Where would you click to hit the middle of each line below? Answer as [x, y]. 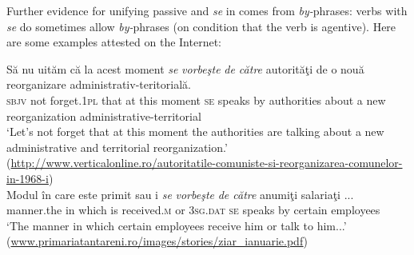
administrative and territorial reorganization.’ [117, 147]
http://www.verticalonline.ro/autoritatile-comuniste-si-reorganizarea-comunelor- [207, 163]
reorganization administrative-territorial [104, 116]
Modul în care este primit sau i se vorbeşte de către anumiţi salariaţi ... [180, 194]
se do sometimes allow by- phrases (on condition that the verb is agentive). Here [201, 26]
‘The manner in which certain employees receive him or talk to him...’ [177, 225]
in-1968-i [28, 178]
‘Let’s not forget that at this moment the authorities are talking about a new [195, 131]
